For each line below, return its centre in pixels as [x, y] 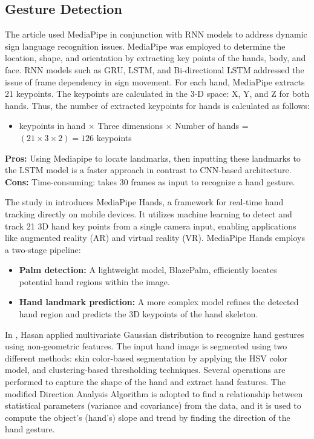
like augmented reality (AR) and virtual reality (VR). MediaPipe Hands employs [155, 238]
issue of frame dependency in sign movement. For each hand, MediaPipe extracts [155, 81]
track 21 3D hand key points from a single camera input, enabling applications [151, 226]
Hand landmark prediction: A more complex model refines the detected [159, 302]
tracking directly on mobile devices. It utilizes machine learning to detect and [149, 213]
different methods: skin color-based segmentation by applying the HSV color [146, 358]
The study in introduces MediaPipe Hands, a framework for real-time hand [144, 202]
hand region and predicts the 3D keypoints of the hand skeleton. [139, 314]
